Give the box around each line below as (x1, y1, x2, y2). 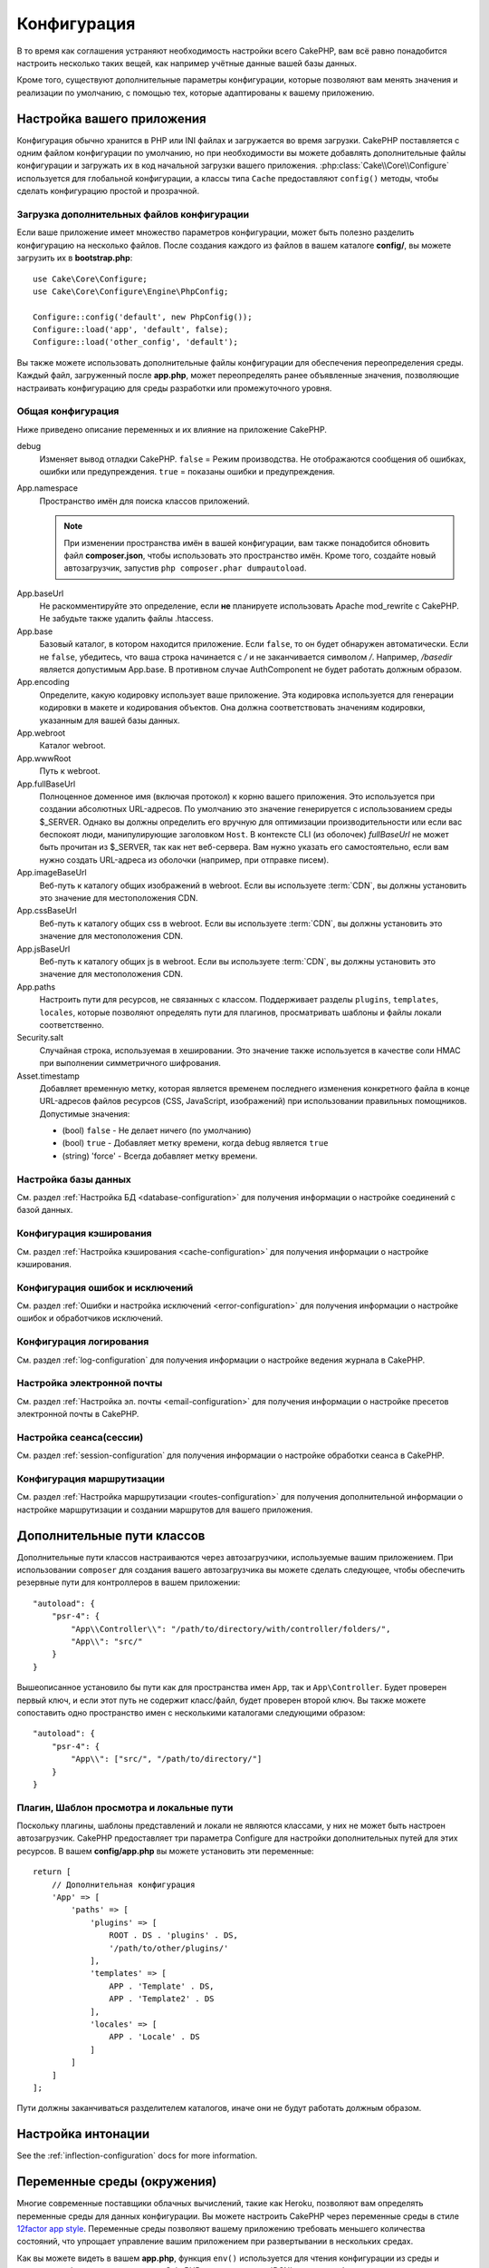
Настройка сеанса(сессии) (16, 1431, 144, 1443)
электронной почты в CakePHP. (16, 1409, 139, 1420)
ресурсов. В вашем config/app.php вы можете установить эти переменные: (16, 1845, 314, 1856)
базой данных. (16, 1205, 73, 1216)
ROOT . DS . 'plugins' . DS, (109, 1931, 239, 1941)
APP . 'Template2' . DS (109, 1994, 215, 2004)
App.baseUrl (16, 588, 64, 599)
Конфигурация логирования (16, 1335, 149, 1348)
